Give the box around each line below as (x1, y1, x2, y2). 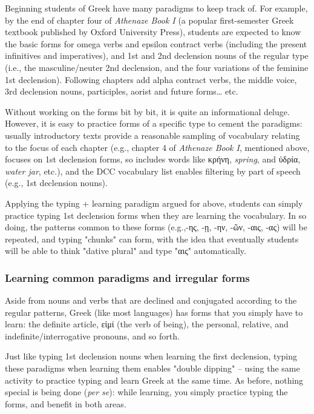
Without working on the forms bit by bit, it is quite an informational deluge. (5, 105, 290, 118)
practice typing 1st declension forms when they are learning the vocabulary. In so (5, 209, 307, 221)
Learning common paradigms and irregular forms (5, 270, 250, 285)
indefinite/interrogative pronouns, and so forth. (5, 329, 180, 342)
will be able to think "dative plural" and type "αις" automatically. (5, 244, 246, 257)
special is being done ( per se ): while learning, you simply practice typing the (5, 386, 288, 398)
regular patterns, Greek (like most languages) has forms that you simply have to (5, 305, 303, 318)
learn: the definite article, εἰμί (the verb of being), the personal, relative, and (5, 318, 289, 330)
